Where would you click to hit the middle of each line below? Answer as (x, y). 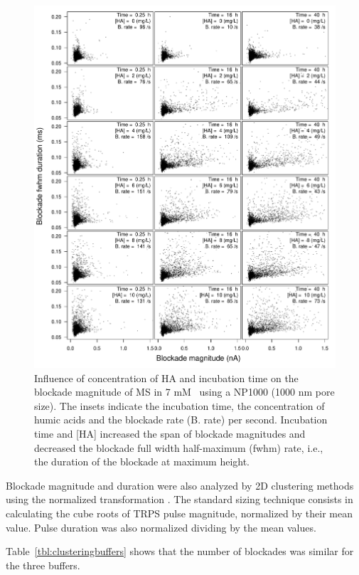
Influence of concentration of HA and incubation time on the (166, 378)
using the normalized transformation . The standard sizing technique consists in (179, 499)
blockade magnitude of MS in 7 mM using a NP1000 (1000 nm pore (184, 392)
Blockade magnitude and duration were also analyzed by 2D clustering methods (180, 485)
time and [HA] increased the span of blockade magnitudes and (170, 433)
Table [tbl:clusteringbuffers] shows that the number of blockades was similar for (180, 551)
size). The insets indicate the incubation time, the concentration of (179, 405)
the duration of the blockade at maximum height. (142, 461)
